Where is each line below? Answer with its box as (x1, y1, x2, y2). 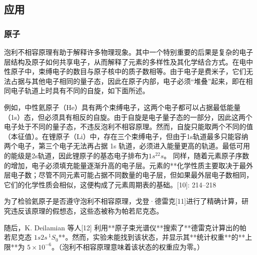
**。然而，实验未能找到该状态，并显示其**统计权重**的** (58, 232, 246, 242)
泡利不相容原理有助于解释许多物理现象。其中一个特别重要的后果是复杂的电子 (4, 47, 253, 57)
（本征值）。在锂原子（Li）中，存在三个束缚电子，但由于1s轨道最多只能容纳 (4, 131, 249, 141)
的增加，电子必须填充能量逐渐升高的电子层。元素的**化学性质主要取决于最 (4, 160, 246, 170)
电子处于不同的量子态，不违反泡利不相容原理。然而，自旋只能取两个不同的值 (4, 121, 253, 132)
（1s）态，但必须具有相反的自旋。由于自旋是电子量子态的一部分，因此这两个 (4, 111, 253, 122)
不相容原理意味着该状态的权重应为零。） (76, 241, 204, 252)
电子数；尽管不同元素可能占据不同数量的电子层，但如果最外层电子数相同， (10, 170, 253, 180)
